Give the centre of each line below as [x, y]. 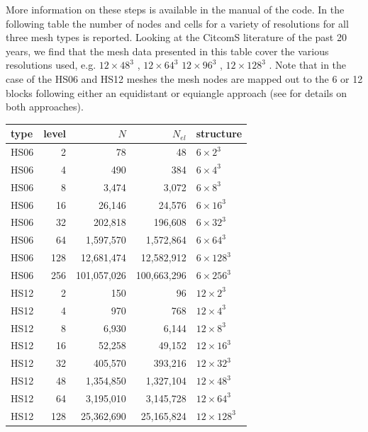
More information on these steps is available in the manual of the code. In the [175, 9]
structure [219, 133]
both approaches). [45, 107]
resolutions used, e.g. [51, 65]
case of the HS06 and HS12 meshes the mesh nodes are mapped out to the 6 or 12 [184, 78]
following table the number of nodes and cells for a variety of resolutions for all [177, 23]
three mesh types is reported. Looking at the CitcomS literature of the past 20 [176, 37]
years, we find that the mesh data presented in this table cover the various [167, 51]
